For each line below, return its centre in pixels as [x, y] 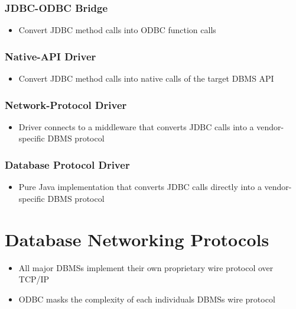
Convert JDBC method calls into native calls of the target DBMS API [146, 78]
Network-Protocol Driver [66, 104]
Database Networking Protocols [137, 239]
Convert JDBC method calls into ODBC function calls [117, 30]
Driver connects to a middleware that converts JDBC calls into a [136, 126]
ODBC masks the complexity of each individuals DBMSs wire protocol [147, 299]
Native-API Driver [51, 56]
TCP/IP [34, 279]
